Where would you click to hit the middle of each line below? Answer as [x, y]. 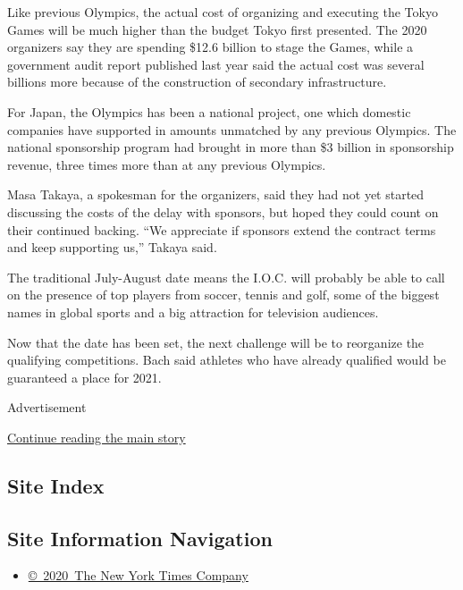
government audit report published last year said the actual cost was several [216, 64]
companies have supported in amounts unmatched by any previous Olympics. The [232, 129]
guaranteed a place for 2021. [84, 377]
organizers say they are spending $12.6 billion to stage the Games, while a [210, 47]
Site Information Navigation [140, 538]
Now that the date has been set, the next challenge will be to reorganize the [216, 342]
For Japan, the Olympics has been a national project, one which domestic [209, 111]
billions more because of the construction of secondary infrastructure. [197, 82]
